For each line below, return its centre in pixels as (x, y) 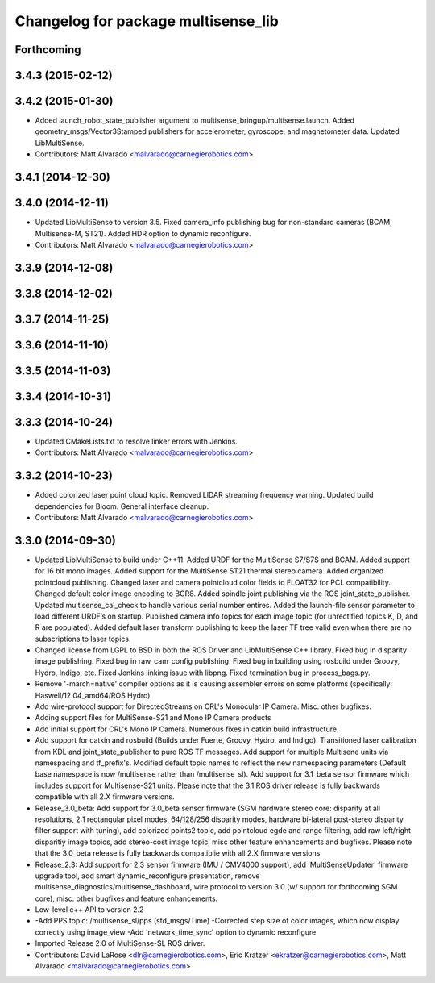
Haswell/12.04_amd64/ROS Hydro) (93, 695)
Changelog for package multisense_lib (147, 21)
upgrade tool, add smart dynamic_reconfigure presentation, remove (147, 876)
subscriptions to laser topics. (83, 639)
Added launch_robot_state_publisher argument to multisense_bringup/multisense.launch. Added (195, 120)
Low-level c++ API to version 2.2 (89, 910)
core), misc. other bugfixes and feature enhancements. (126, 898)
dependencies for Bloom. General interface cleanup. (122, 506)
